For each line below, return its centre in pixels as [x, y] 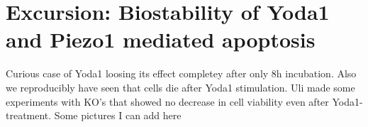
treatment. [29, 115]
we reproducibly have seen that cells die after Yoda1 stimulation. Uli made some [180, 87]
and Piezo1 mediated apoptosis [161, 39]
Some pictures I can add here [118, 115]
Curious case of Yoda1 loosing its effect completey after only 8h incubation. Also [181, 73]
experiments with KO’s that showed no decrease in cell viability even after [167, 101]
